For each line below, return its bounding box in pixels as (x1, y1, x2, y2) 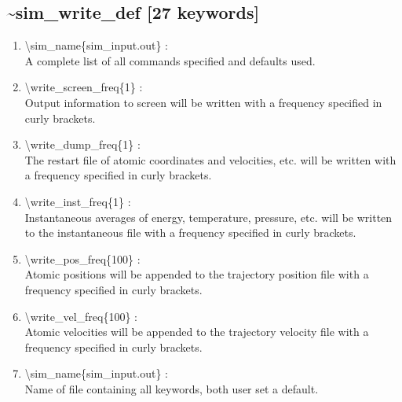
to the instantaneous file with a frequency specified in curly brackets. (24, 224, 356, 241)
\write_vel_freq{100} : (24, 308, 137, 324)
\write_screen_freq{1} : (24, 79, 143, 95)
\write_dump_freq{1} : (24, 136, 141, 153)
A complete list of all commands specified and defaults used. (24, 52, 316, 68)
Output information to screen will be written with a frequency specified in (24, 94, 382, 110)
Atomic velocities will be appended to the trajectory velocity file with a (24, 323, 369, 340)
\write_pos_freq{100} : (24, 250, 141, 267)
